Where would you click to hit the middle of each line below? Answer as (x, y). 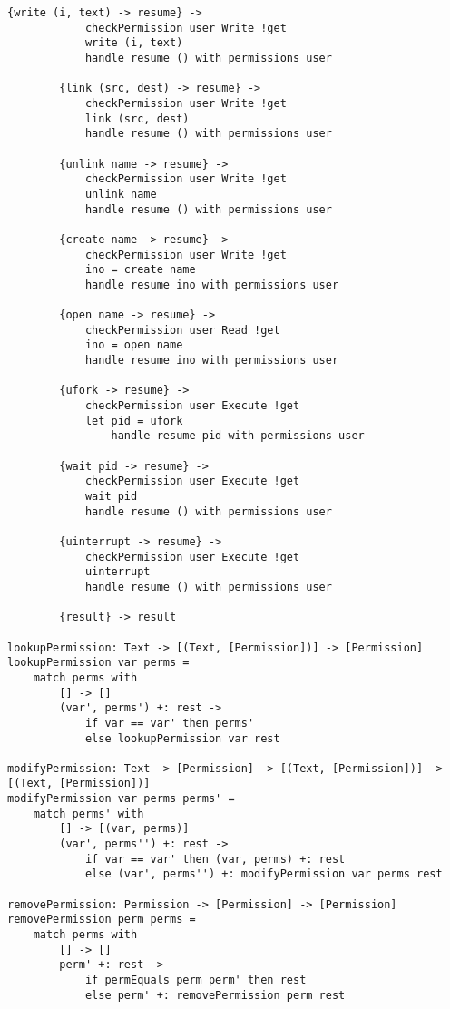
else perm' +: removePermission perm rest (215, 995)
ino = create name (140, 270)
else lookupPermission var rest (182, 738)
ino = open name (134, 345)
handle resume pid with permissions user (238, 436)
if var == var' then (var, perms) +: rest (215, 859)
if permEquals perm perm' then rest (196, 980)
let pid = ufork (134, 421)
